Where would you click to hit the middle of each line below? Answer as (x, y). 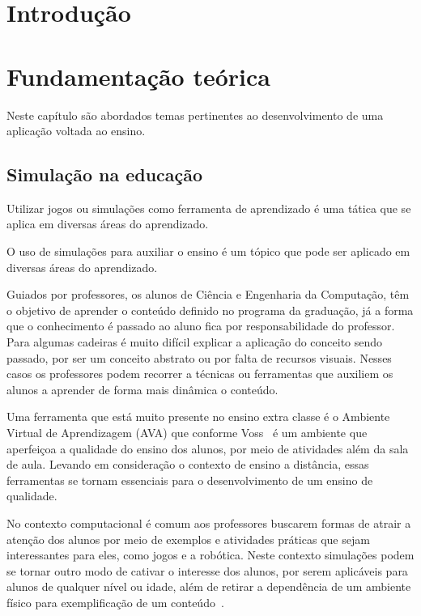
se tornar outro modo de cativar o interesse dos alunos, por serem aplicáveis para (207, 570)
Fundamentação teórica (138, 76)
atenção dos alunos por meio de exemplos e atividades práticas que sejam (188, 539)
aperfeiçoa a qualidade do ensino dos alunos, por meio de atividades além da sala (208, 448)
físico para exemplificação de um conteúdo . (115, 602)
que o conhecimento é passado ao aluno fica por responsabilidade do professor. (201, 326)
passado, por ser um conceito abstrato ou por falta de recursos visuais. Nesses (199, 357)
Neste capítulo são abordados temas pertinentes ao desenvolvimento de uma (195, 115)
